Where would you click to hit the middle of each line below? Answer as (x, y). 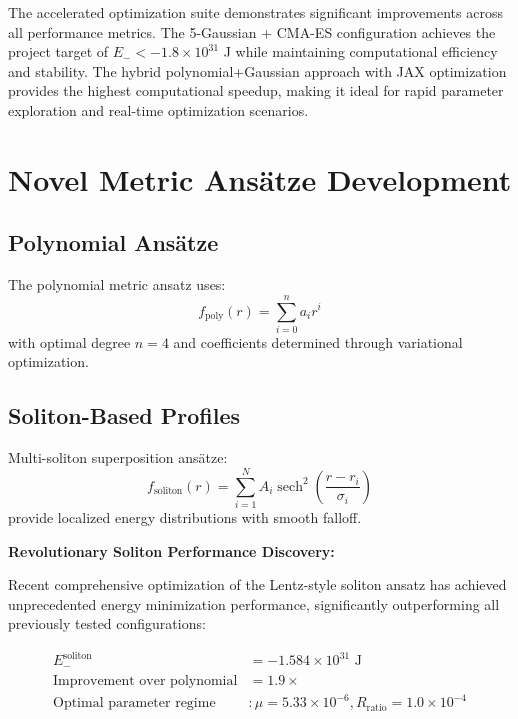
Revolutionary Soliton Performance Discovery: (171, 550)
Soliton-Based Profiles (124, 415)
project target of (58, 51)
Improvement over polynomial (145, 680)
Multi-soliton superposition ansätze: (118, 457)
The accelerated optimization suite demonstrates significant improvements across (255, 12)
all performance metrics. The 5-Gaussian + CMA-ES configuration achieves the (252, 31)
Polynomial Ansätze (113, 242)
